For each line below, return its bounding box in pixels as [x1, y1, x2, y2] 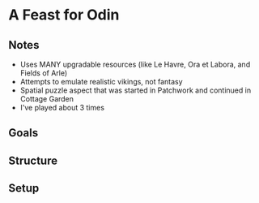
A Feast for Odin [8, 6, 120, 24]
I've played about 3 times [19, 103, 105, 112]
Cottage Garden [19, 94, 74, 103]
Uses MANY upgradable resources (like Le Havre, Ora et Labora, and [19, 59, 251, 69]
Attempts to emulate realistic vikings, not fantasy [19, 77, 184, 86]
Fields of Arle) [19, 68, 68, 78]
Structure [8, 153, 58, 167]
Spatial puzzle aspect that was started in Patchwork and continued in [19, 85, 252, 95]
